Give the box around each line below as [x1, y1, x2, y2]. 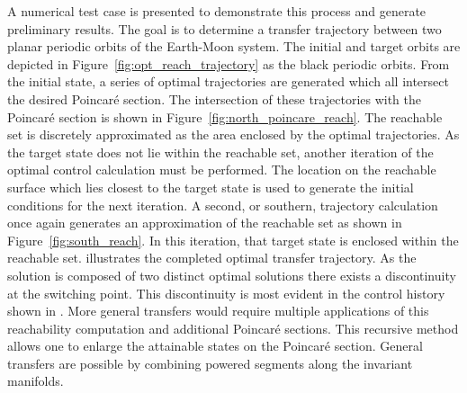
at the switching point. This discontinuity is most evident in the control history [7, 283, 445, 302]
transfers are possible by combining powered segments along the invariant [7, 353, 413, 372]
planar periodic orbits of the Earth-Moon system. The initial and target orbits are [7, 37, 461, 56]
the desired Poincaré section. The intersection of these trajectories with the [7, 89, 422, 108]
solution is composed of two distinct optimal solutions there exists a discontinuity [7, 265, 456, 284]
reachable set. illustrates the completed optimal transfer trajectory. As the [7, 248, 417, 267]
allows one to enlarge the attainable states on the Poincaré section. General [7, 336, 423, 355]
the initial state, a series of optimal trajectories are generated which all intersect [7, 72, 449, 91]
